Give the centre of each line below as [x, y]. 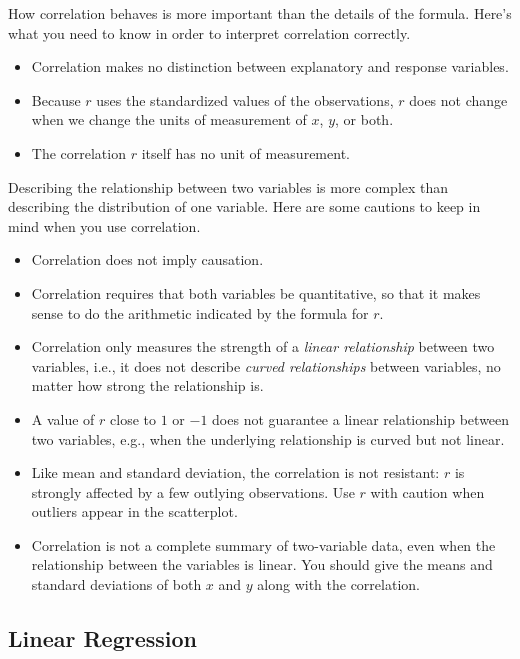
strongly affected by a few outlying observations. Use [193, 491]
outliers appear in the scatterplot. [134, 511]
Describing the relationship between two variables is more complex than [228, 186]
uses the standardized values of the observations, [245, 99]
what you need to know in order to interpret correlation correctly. [209, 32]
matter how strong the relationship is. [147, 385]
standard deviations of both [116, 584]
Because [56, 99]
